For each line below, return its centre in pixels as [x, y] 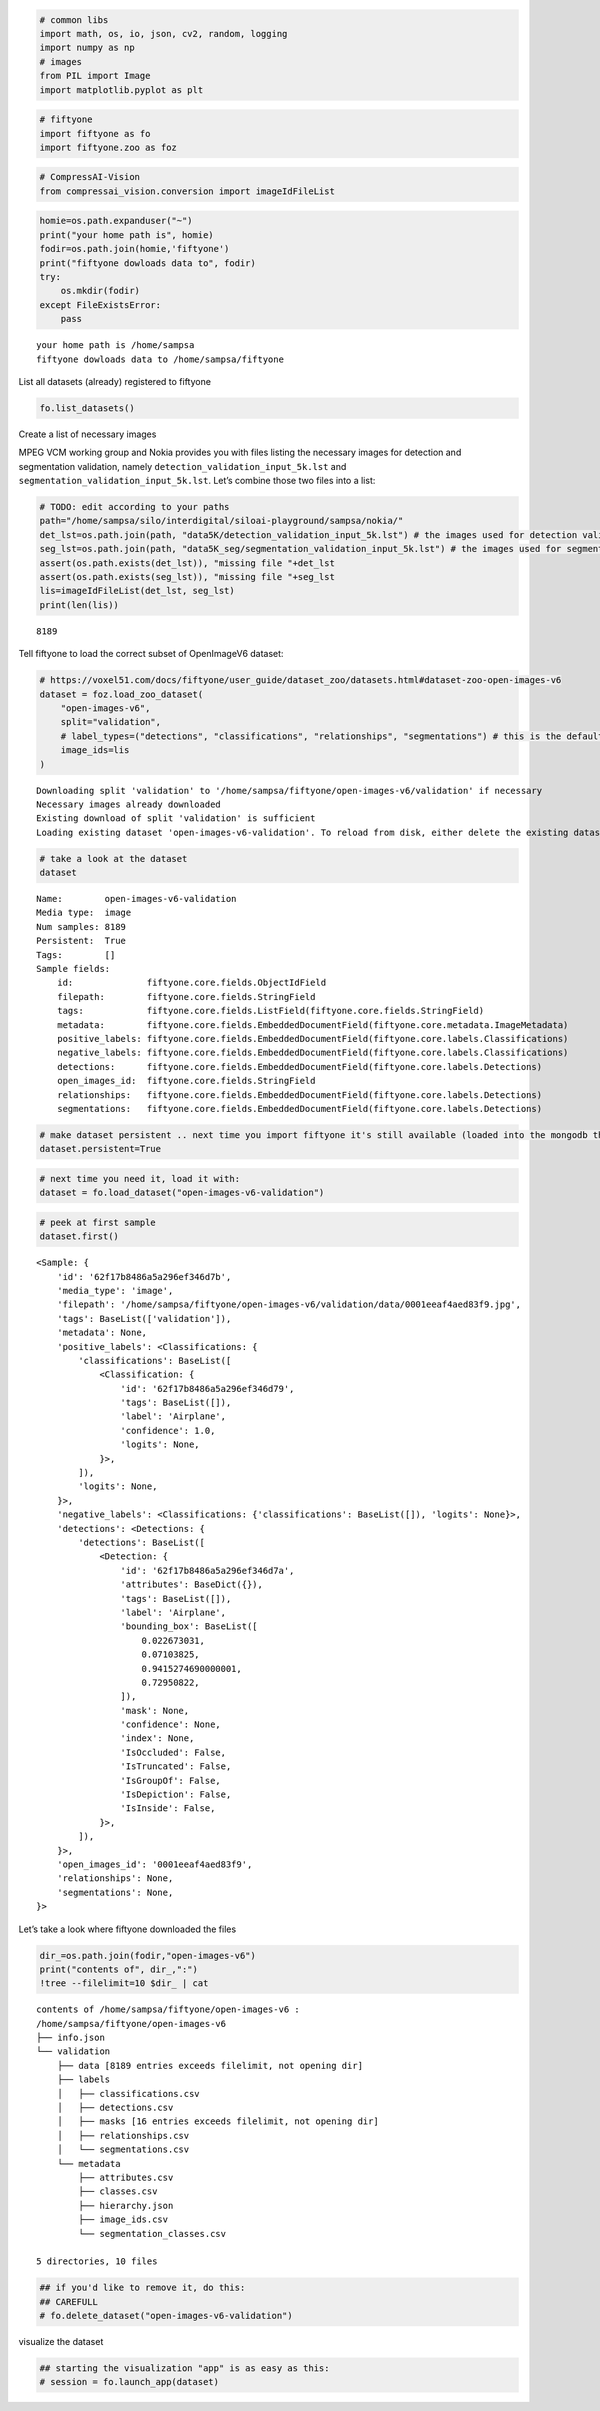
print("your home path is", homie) [126, 234]
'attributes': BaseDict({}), [192, 1584]
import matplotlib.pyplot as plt [121, 89]
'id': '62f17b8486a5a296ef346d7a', [207, 1570]
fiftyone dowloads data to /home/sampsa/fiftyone [160, 359]
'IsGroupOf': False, [171, 1780]
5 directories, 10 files [97, 2261]
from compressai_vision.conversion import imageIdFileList [187, 191]
